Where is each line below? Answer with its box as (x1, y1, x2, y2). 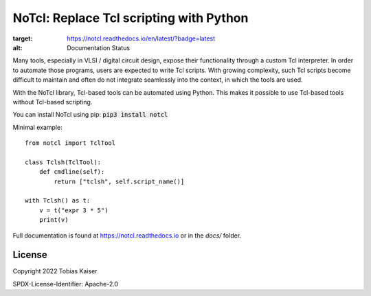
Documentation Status (67, 43, 131, 52)
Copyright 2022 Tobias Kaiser (12, 267, 98, 275)
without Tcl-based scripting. (12, 98, 93, 106)
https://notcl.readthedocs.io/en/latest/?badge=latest (67, 34, 216, 43)
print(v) (38, 216, 69, 224)
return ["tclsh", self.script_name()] (54, 177, 185, 185)
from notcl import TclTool (25, 139, 116, 147)
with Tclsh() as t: (25, 196, 91, 205)
